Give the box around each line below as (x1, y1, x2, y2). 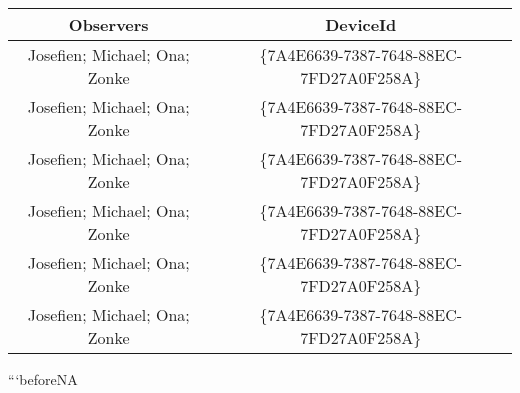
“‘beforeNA (8, 369, 78, 389)
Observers (68, 13, 149, 36)
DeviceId (325, 13, 397, 36)
